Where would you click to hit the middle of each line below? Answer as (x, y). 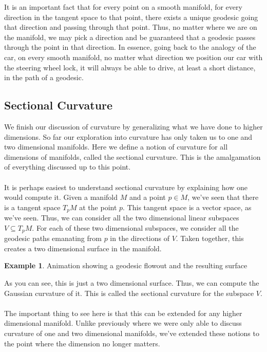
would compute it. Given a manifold (61, 197)
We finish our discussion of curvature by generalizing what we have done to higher (133, 126)
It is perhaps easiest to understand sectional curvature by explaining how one (126, 187)
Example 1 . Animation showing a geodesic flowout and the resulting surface (126, 265)
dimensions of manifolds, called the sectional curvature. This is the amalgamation (132, 156)
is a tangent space (32, 207)
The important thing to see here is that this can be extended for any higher (123, 313)
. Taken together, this (210, 238)
